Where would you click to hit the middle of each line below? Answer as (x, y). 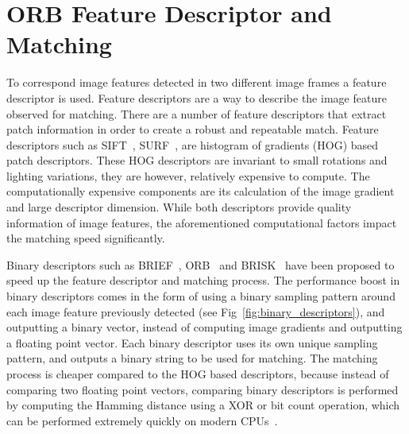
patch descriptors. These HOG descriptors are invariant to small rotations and (197, 160)
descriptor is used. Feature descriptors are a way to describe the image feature (197, 97)
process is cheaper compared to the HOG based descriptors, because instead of (198, 374)
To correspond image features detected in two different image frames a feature (197, 82)
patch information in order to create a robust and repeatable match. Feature (193, 129)
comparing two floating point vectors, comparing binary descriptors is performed (203, 389)
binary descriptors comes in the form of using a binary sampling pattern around (201, 296)
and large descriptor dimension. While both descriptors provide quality (179, 207)
